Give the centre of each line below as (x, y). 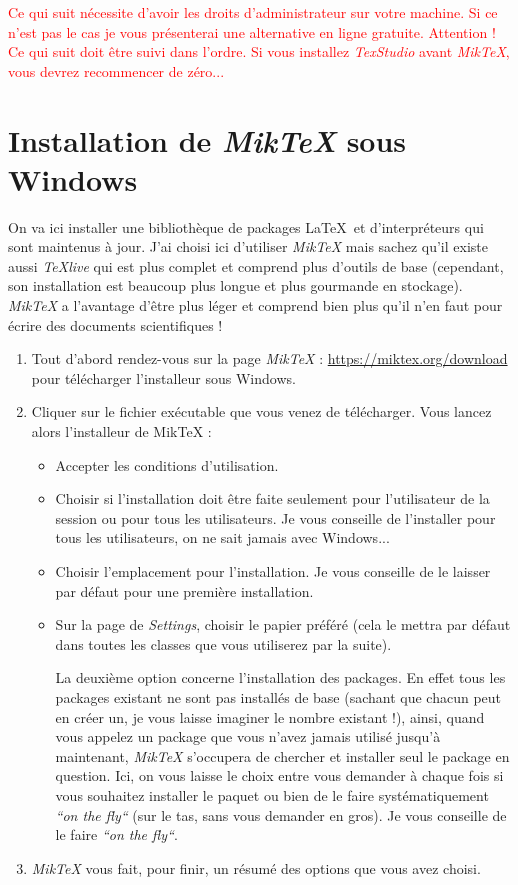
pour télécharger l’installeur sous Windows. (163, 377)
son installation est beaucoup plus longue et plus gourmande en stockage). (235, 285)
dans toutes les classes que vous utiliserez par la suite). (223, 643)
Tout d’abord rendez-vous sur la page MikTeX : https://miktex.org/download (269, 358)
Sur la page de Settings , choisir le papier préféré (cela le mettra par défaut (283, 624)
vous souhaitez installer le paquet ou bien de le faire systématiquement (272, 794)
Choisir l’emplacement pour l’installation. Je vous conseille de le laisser (273, 571)
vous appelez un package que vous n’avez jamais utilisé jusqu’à (248, 736)
